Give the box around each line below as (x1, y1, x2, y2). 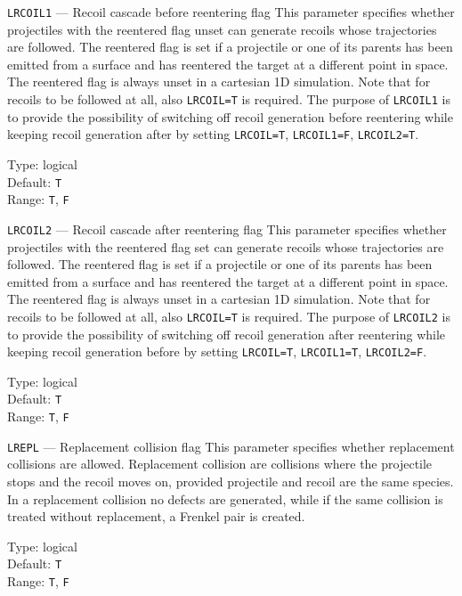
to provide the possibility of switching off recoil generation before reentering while (7, 107, 453, 126)
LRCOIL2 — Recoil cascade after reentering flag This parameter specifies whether (7, 219, 447, 238)
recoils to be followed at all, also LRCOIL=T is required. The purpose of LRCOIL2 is (7, 306, 450, 325)
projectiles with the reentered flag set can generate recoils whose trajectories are (7, 237, 444, 256)
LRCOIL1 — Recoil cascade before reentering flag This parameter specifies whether (7, 3, 455, 20)
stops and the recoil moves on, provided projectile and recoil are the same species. (7, 471, 454, 490)
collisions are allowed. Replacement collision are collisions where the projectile (7, 454, 433, 473)
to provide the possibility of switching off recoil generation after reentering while (7, 324, 446, 343)
